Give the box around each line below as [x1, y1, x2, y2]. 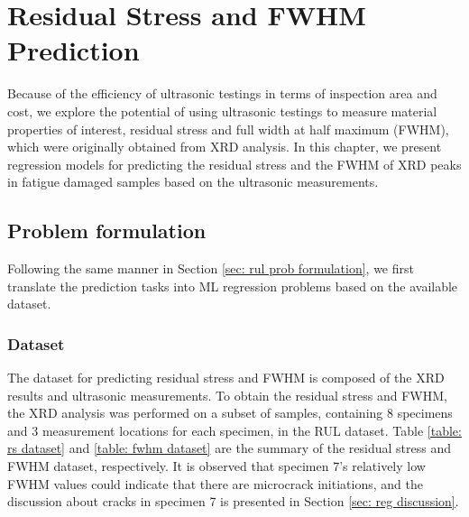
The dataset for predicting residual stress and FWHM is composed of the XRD [7, 368, 445, 387]
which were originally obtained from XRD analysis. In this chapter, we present [7, 137, 442, 156]
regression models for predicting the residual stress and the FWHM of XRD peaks [7, 154, 462, 173]
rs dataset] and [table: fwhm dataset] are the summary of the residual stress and [7, 439, 451, 457]
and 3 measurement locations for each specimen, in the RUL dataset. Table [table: [7, 420, 462, 439]
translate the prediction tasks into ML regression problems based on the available [7, 276, 458, 295]
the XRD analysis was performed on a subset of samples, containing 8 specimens [7, 403, 453, 422]
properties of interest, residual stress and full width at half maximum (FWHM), [7, 119, 449, 138]
